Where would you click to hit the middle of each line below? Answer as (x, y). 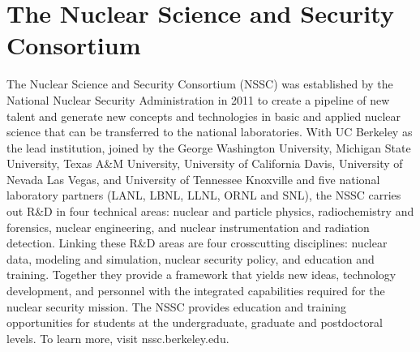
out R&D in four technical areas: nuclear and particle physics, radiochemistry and (210, 211)
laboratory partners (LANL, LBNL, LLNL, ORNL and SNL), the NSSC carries (204, 195)
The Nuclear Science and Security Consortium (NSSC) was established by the (200, 84)
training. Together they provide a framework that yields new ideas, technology (201, 275)
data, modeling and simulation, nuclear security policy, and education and (191, 258)
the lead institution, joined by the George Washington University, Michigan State (209, 147)
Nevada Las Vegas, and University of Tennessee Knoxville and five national (193, 179)
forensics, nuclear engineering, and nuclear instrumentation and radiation (188, 227)
